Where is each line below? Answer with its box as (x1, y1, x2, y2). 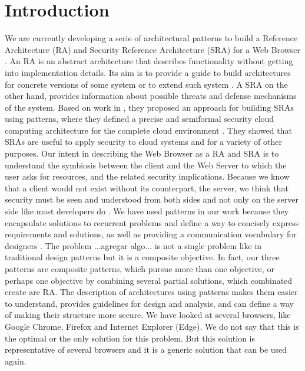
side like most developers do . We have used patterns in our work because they (5, 205, 289, 217)
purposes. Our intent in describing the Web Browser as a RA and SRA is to (5, 147, 279, 160)
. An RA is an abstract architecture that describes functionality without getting (5, 55, 293, 67)
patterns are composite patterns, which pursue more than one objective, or (5, 263, 274, 274)
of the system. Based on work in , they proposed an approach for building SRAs (5, 101, 294, 113)
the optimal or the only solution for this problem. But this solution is (5, 332, 256, 344)
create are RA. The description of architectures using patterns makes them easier (5, 286, 298, 298)
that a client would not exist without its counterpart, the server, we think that (5, 181, 289, 194)
